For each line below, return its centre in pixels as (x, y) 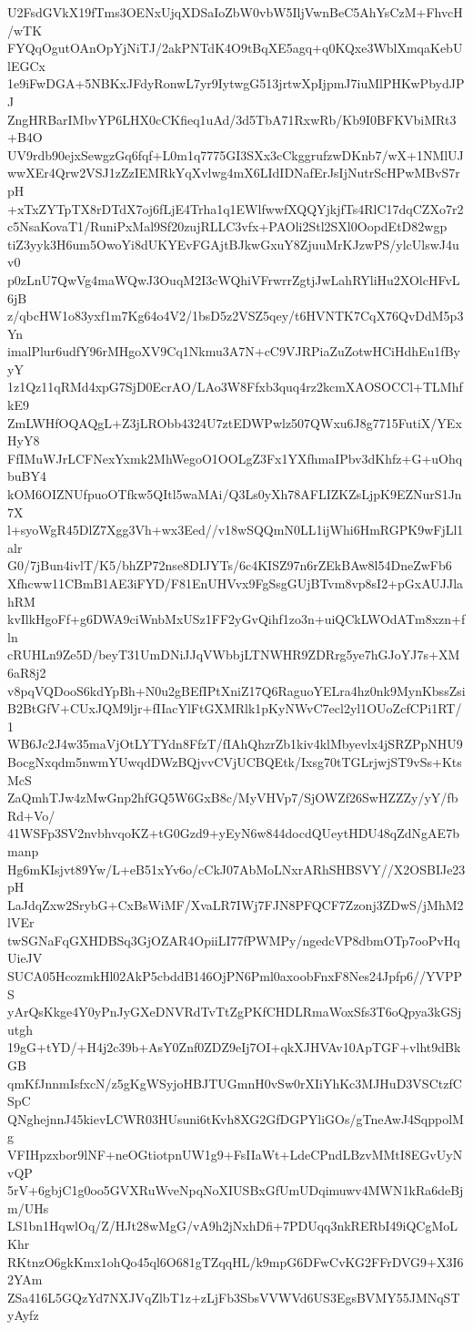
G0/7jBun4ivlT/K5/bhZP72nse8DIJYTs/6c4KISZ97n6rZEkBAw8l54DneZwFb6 (230, 565)
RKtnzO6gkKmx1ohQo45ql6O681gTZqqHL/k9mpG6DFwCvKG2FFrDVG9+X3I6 (236, 1261)
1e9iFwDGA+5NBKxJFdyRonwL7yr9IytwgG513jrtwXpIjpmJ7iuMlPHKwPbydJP (236, 83)
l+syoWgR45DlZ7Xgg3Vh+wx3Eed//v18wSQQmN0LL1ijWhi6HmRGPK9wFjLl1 (236, 530)
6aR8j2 (27, 672)
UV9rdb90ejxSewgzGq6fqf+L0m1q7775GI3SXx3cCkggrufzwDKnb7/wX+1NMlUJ (236, 154)
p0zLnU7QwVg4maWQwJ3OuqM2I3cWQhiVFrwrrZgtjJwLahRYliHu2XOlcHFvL (234, 279)
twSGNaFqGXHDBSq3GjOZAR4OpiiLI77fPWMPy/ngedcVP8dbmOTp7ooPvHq (234, 940)
